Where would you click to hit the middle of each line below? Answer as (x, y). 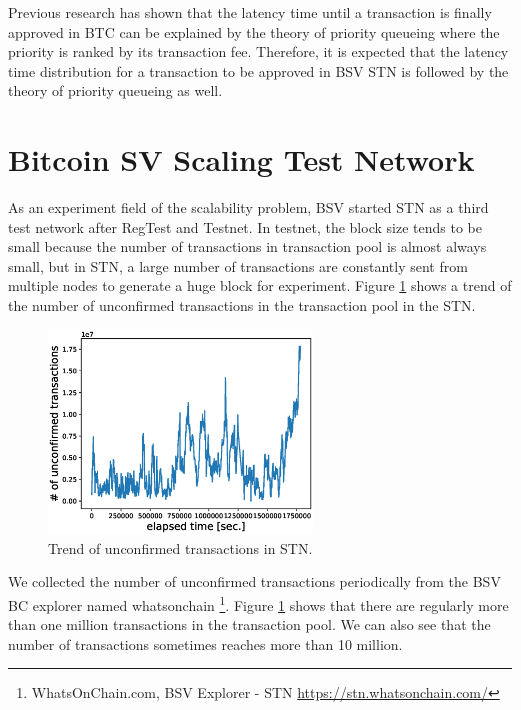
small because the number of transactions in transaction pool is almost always (247, 246)
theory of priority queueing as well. (115, 90)
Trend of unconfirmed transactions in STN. (180, 547)
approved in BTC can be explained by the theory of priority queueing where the (254, 31)
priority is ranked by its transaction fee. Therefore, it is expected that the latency (258, 51)
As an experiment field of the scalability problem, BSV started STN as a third (248, 207)
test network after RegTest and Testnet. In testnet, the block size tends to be (245, 226)
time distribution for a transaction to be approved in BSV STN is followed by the (258, 70)
